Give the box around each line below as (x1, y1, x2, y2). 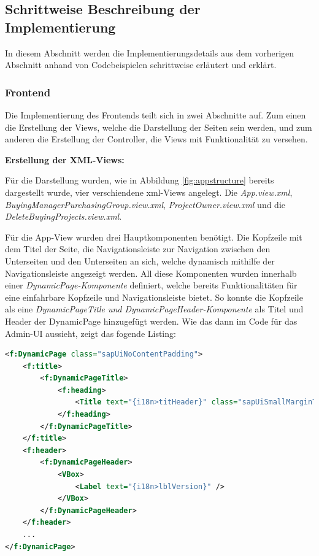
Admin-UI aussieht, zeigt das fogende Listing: (5, 326, 176, 339)
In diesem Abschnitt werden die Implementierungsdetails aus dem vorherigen (5, 46, 294, 59)
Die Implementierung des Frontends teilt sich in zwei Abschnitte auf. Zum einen (5, 109, 306, 121)
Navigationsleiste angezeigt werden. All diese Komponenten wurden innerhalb (5, 266, 297, 279)
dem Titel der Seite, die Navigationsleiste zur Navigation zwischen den (5, 242, 271, 255)
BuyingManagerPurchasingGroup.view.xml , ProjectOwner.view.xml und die (5, 198, 286, 210)
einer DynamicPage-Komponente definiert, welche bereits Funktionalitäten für (5, 279, 298, 292)
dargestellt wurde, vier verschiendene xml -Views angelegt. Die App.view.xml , (5, 185, 293, 198)
